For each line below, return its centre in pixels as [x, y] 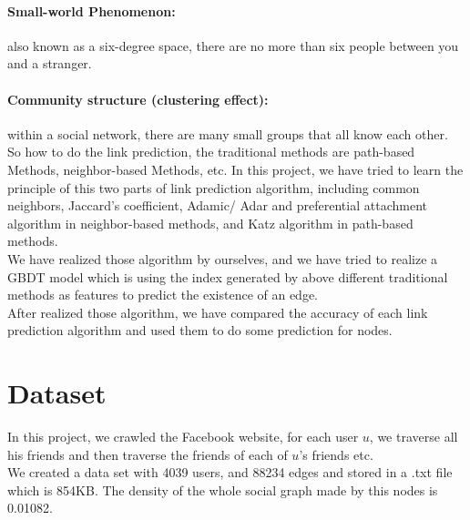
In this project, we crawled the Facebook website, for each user [183, 437]
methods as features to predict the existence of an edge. [163, 295]
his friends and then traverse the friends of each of [148, 454]
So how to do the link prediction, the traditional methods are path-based [211, 152]
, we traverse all [414, 437]
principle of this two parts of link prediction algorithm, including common [214, 187]
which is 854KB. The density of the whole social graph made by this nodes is [223, 489]
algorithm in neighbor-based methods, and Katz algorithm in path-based [210, 223]
